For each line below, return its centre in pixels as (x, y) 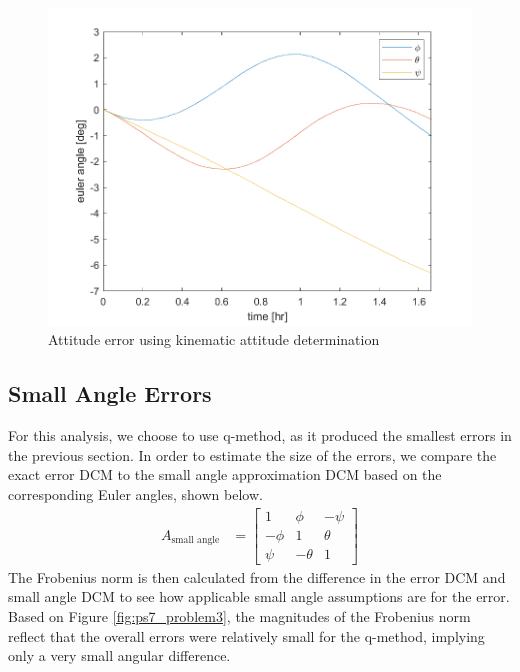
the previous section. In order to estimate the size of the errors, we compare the (252, 454)
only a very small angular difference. (119, 655)
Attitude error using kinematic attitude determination (214, 339)
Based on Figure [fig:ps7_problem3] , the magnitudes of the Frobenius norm (239, 615)
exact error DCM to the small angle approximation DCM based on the (225, 474)
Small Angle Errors (110, 393)
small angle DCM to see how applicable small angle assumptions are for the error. (259, 596)
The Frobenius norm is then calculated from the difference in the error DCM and (257, 576)
